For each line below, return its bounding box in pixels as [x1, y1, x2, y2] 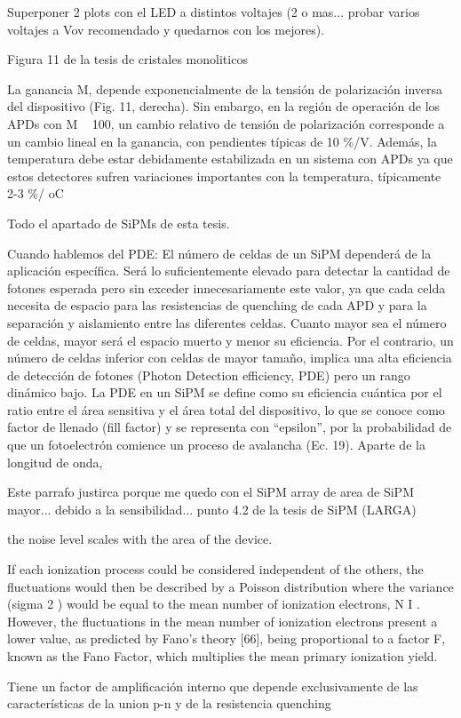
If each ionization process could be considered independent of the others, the [7, 560, 424, 578]
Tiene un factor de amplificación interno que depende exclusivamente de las [7, 676, 418, 695]
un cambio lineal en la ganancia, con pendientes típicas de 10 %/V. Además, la [7, 132, 437, 150]
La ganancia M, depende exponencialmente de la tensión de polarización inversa [7, 79, 443, 98]
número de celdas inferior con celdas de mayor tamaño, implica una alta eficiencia [7, 348, 452, 367]
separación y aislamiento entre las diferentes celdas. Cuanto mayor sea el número [7, 313, 447, 331]
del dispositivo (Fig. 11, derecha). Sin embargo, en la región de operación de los [7, 97, 441, 116]
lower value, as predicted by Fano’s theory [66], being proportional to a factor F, [7, 629, 446, 648]
